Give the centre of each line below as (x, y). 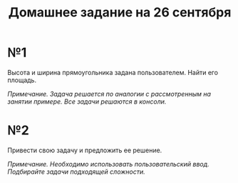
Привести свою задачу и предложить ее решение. (85, 150)
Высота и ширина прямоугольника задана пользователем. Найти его (113, 72)
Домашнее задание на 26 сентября (120, 13)
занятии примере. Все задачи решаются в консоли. (87, 102)
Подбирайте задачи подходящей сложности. (77, 172)
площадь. (22, 80)
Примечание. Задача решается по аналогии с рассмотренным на (109, 94)
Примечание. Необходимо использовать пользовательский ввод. (109, 164)
